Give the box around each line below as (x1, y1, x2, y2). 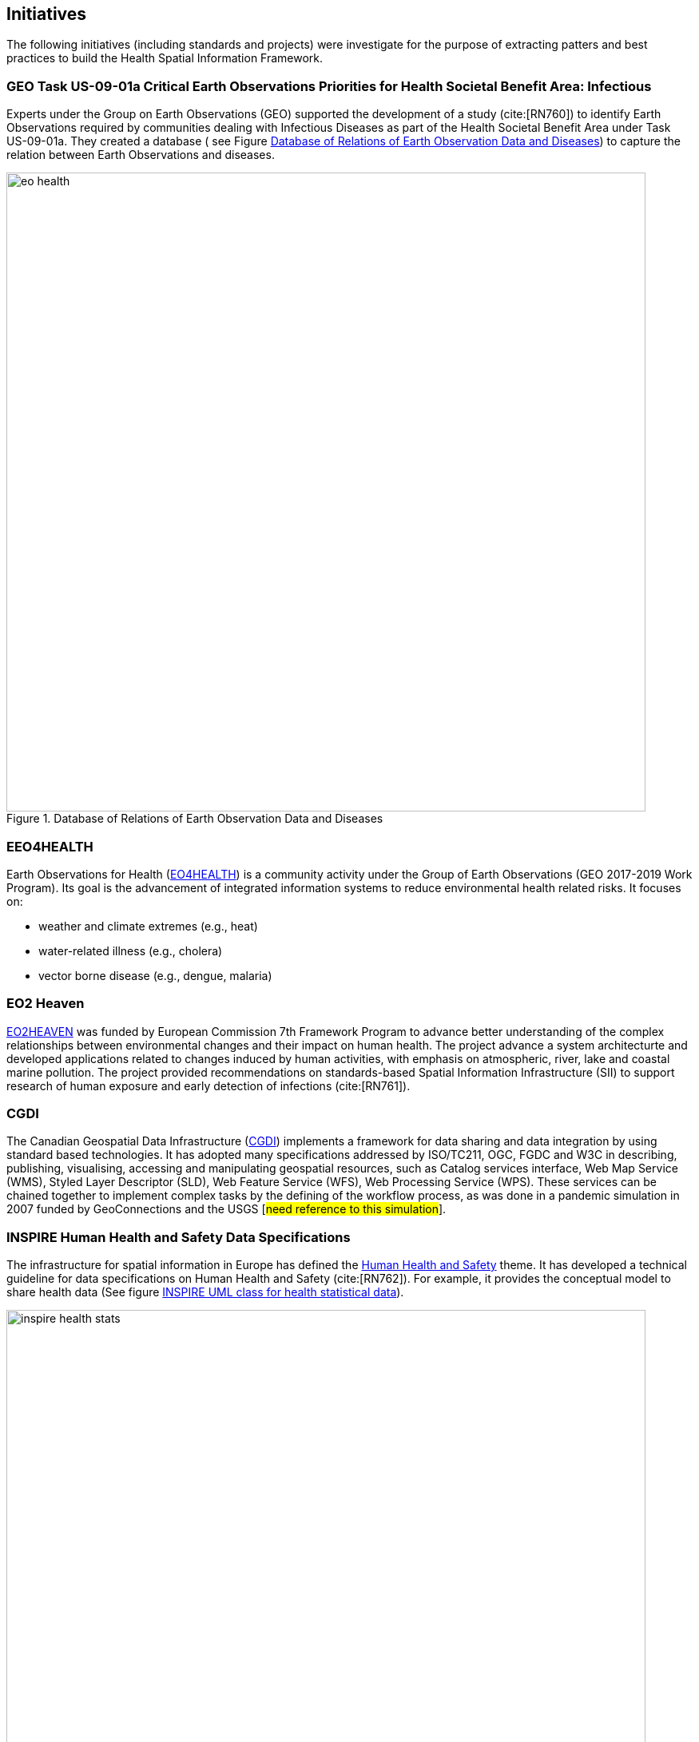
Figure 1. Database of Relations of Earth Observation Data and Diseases (6, 811, 383, 826)
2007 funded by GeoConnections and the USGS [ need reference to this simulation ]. (6, 1202, 447, 1216)
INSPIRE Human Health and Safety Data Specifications (6, 1228, 351, 1245)
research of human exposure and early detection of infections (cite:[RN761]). (6, 1078, 411, 1093)
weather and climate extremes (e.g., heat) (38, 919, 258, 933)
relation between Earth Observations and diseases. (6, 148, 275, 162)
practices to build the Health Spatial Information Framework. (6, 51, 324, 65)
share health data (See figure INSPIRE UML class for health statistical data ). (6, 1285, 404, 1300)
